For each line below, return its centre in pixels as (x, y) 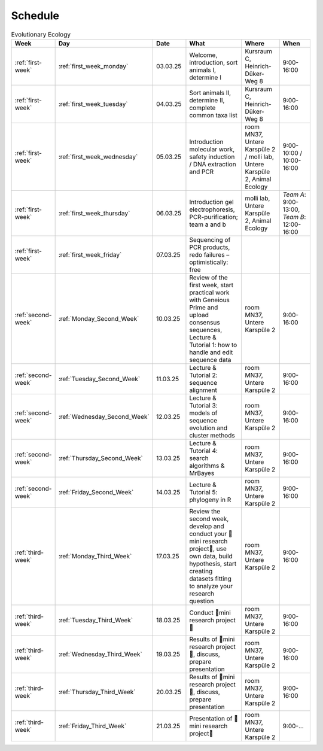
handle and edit (211, 352)
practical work (209, 292)
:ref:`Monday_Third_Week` (95, 556)
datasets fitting (210, 579)
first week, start (211, 285)
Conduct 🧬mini (210, 612)
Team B (293, 217)
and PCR (202, 172)
